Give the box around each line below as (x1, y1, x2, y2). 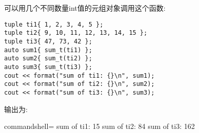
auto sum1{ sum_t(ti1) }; (4, 46, 92, 54)
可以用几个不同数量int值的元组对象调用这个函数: (4, 3, 166, 13)
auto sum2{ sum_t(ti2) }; (4, 55, 92, 62)
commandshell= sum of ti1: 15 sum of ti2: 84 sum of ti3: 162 (4, 121, 195, 131)
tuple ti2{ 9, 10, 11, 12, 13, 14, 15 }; (4, 29, 148, 37)
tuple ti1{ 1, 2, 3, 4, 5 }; (4, 20, 104, 28)
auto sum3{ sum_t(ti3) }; (4, 63, 92, 71)
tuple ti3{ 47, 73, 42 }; (4, 37, 92, 45)
